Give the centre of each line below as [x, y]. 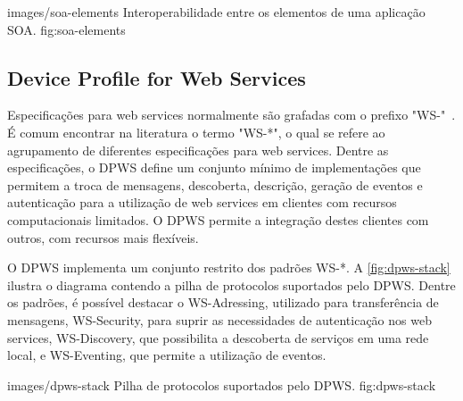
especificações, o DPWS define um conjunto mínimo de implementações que [214, 167]
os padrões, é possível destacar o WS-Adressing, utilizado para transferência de [223, 302]
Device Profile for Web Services [157, 77]
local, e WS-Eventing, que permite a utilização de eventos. [167, 355]
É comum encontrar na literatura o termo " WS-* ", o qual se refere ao [196, 132]
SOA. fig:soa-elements [66, 29]
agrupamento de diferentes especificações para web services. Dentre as [198, 150]
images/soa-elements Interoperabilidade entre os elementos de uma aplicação [216, 12]
